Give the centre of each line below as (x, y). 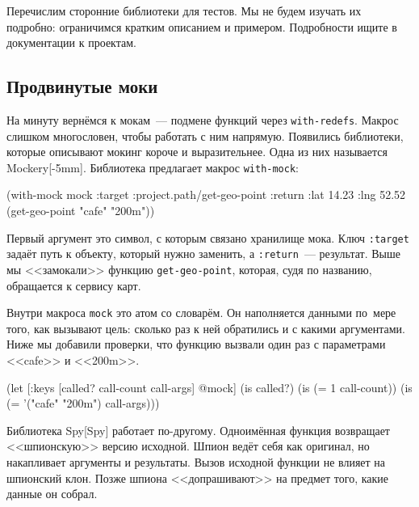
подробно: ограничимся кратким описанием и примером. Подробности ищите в (202, 26)
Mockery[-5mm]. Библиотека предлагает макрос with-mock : (153, 167)
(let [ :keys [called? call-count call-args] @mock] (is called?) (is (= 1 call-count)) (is (209, 387)
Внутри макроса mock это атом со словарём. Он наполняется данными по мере (201, 313)
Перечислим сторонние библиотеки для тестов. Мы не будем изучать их (184, 11)
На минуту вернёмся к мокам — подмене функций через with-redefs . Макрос (203, 119)
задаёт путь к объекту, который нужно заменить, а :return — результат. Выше (203, 253)
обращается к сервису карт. (74, 285)
